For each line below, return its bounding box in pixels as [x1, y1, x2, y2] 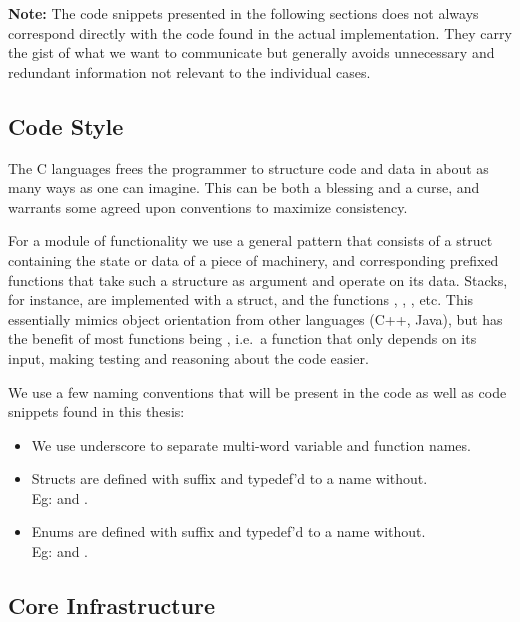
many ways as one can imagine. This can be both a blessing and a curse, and [8, 177, 480, 198]
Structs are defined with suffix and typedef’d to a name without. [31, 468, 428, 489]
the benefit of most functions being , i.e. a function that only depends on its [8, 328, 477, 349]
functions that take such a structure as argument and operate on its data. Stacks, [8, 269, 508, 290]
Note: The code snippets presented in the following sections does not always [8, 3, 479, 23]
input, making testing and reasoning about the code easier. [8, 347, 369, 368]
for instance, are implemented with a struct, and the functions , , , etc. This [8, 289, 474, 310]
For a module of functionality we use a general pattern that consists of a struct [8, 230, 493, 251]
